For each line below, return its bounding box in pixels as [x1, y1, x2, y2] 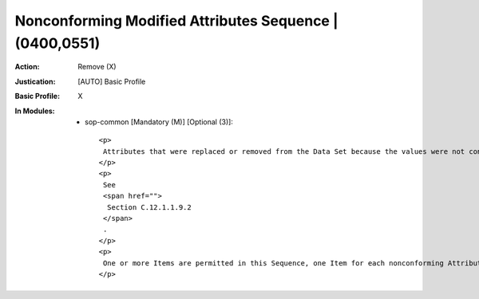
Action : [14, 62, 40, 72]
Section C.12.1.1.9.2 [106, 203, 192, 211]
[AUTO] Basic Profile [77, 77, 146, 86]
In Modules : [14, 106, 55, 116]
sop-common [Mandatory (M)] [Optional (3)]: [85, 116, 233, 127]
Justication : [14, 77, 56, 86]
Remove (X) [77, 62, 117, 72]
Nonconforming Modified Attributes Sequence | [14, 12, 338, 30]
